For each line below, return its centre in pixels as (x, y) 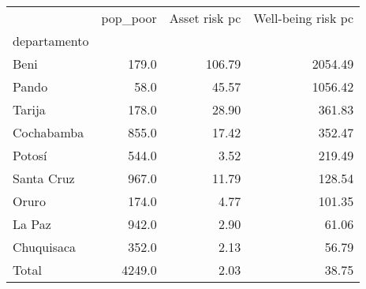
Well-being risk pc (304, 18)
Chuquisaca (45, 247)
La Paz (32, 224)
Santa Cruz (44, 178)
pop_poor (129, 18)
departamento (51, 41)
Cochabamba (49, 132)
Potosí (30, 155)
